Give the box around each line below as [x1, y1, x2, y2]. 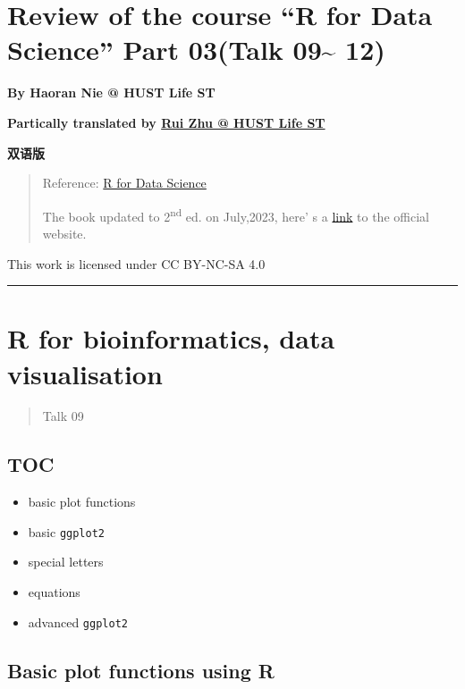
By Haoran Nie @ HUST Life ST [7, 83, 216, 102]
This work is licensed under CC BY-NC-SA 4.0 [7, 254, 266, 273]
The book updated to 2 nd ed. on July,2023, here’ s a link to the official [42, 204, 429, 225]
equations [28, 583, 80, 601]
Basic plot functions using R [7, 656, 275, 684]
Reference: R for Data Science [42, 173, 207, 192]
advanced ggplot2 [28, 612, 128, 631]
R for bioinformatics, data [7, 320, 335, 357]
